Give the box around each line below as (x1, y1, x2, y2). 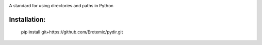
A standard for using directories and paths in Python (9, 3, 114, 8)
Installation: (9, 15, 46, 24)
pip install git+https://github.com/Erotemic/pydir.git (21, 29, 123, 35)
